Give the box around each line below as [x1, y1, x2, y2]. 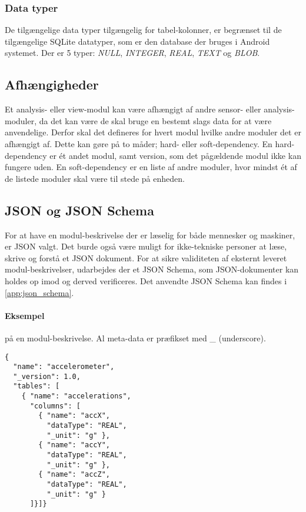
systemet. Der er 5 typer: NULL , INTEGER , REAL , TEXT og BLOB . [5, 46, 260, 59]
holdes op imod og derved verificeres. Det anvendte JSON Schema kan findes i [5, 274, 287, 287]
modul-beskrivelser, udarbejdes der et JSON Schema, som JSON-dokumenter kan [5, 263, 299, 275]
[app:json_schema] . [5, 286, 74, 298]
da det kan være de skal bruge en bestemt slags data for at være [39, 114, 272, 127]
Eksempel [5, 309, 45, 321]
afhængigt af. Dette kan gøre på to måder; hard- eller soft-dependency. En [5, 137, 272, 149]
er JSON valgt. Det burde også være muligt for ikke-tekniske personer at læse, [5, 240, 287, 252]
